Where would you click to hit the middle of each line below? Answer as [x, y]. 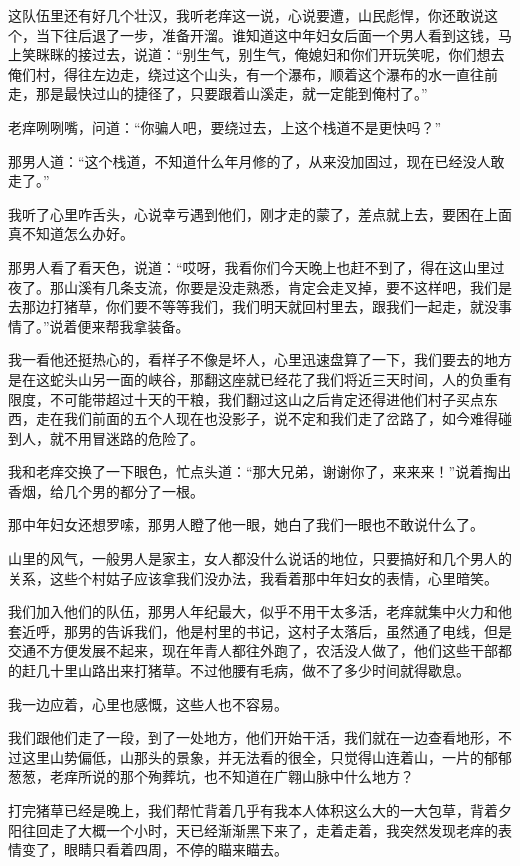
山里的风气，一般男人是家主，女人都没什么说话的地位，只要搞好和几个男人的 [260, 558]
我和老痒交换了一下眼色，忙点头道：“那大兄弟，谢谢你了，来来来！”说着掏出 [260, 471]
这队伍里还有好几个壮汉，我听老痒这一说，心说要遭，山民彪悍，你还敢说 [246, 15]
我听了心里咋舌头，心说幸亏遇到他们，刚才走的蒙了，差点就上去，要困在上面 [260, 213]
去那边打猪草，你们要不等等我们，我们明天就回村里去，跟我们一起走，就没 [253, 306]
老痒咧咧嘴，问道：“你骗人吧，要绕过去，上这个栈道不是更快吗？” [225, 126]
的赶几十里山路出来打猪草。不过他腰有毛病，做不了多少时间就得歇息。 [239, 670]
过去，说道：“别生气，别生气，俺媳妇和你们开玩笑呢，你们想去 [298, 54]
